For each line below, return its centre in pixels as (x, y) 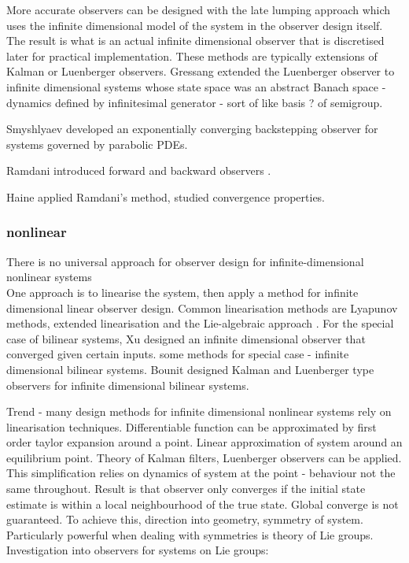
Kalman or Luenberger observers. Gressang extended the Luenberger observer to (201, 71)
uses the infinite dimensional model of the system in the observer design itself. (195, 25)
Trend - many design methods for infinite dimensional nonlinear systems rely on (199, 411)
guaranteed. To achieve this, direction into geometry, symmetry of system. (185, 519)
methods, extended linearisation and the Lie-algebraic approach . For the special (200, 323)
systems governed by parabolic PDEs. (97, 144)
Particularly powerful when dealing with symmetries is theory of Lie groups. (190, 534)
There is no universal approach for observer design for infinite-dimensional (185, 261)
